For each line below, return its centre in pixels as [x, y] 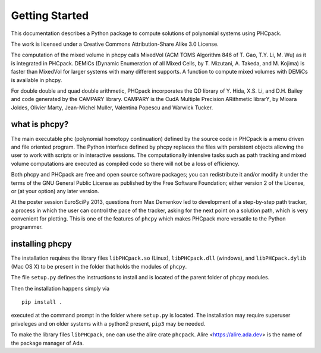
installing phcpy [42, 244]
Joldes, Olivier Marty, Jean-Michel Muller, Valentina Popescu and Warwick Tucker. [112, 108]
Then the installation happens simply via [60, 288]
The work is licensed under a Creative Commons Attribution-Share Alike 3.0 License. [115, 44]
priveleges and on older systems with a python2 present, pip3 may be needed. [108, 323]
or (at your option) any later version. [55, 191]
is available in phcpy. [37, 80]
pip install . [42, 302]
